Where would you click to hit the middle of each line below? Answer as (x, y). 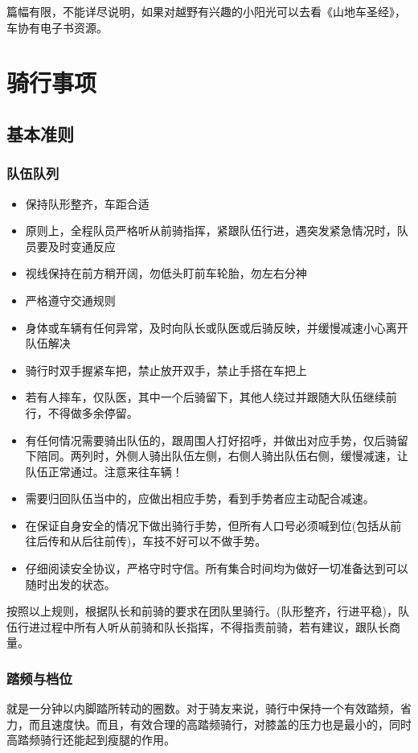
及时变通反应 (82, 246)
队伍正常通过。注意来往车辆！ (104, 471)
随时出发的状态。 (70, 584)
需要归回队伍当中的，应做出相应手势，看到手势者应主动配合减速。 (200, 498)
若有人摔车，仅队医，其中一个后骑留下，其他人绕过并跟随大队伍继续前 (211, 397)
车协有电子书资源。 (57, 27)
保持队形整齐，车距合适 (87, 203)
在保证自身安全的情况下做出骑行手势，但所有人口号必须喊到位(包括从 (208, 525)
